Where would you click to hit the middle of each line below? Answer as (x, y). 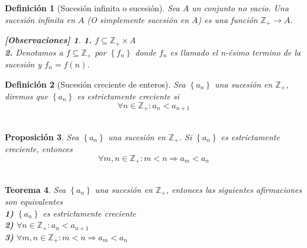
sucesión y (23, 64)
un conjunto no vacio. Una (240, 8)
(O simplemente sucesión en (138, 19)
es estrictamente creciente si (128, 96)
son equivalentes (34, 202)
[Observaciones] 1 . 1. (49, 40)
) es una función (228, 19)
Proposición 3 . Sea (42, 136)
